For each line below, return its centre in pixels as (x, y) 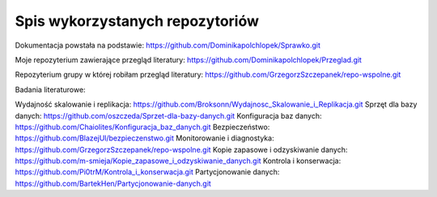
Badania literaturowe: (50, 90)
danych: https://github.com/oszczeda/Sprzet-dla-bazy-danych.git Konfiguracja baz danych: (168, 115)
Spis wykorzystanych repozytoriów (137, 21)
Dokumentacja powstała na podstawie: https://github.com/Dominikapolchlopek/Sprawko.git (168, 45)
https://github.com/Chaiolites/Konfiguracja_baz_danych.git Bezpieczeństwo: (142, 127)
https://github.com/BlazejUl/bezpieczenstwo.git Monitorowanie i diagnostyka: (144, 138)
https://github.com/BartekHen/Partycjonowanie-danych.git (113, 183)
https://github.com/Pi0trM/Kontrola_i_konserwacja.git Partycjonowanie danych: (147, 172)
